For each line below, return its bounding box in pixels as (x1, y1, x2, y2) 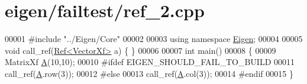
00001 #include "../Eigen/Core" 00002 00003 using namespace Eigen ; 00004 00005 (5, 33, 303, 45)
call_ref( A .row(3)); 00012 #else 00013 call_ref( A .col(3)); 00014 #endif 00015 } (5, 67, 293, 79)
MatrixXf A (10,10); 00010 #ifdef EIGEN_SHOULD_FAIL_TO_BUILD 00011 (5, 56, 295, 68)
